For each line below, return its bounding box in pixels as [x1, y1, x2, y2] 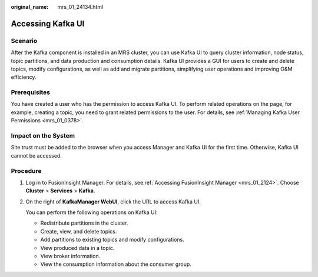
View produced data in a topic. [40, 244, 115, 251]
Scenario [11, 36, 38, 45]
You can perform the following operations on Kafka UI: [25, 209, 158, 216]
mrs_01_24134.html [57, 4, 104, 10]
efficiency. [11, 74, 37, 81]
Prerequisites [11, 88, 50, 96]
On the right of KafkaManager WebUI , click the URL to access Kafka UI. [25, 198, 201, 205]
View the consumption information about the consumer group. [40, 261, 191, 268]
